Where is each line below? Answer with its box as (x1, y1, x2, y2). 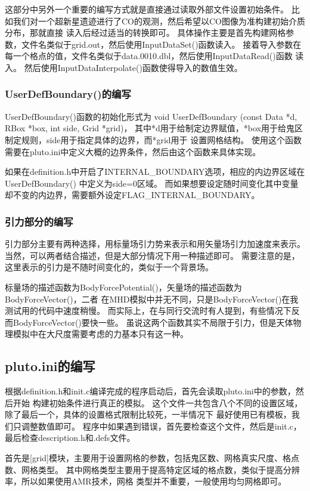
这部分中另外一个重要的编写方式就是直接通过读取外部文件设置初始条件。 (5, 3, 289, 15)
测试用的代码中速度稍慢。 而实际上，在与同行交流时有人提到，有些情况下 (5, 304, 292, 317)
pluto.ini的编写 (5, 357, 95, 375)
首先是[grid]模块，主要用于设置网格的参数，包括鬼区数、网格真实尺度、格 (5, 452, 291, 464)
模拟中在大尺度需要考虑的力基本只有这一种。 (13, 328, 188, 340)
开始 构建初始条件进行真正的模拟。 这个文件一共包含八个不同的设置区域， (13, 396, 303, 409)
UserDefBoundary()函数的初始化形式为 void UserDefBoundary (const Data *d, (5, 110, 297, 122)
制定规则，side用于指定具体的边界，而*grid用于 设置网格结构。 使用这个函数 (5, 133, 302, 146)
